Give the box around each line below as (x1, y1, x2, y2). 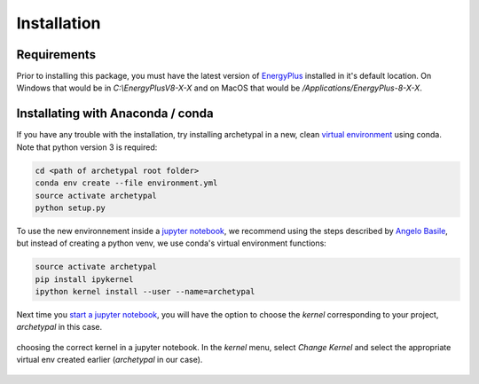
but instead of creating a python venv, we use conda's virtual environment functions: (16, 238, 327, 248)
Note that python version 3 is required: (16, 142, 158, 153)
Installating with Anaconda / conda (16, 106, 214, 121)
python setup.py (35, 202, 106, 213)
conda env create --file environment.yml (35, 178, 218, 188)
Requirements (16, 47, 97, 62)
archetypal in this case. (16, 322, 102, 333)
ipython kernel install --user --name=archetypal (35, 286, 255, 297)
